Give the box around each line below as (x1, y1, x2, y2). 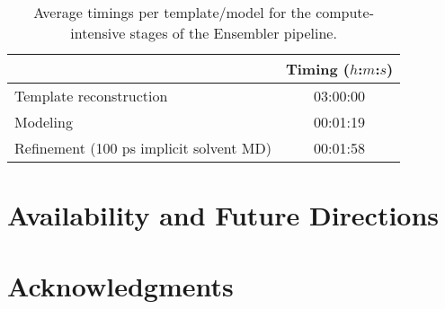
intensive (70, 22, 126, 43)
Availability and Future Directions (7, 197, 440, 234)
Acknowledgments (7, 267, 234, 304)
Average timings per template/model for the (33, 2, 311, 22)
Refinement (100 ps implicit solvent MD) (14, 137, 271, 158)
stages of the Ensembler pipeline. (129, 22, 337, 43)
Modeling (14, 111, 73, 132)
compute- (316, 2, 375, 22)
